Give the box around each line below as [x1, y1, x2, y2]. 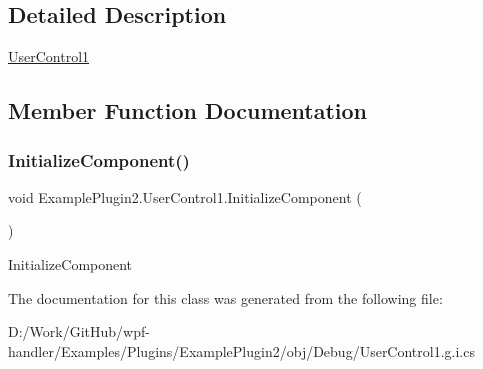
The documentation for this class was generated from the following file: [8, 287, 443, 308]
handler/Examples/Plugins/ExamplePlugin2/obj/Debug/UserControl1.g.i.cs [8, 340, 475, 361]
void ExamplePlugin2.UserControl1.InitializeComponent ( [8, 186, 362, 207]
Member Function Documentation [8, 95, 368, 126]
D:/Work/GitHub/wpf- [8, 321, 150, 342]
